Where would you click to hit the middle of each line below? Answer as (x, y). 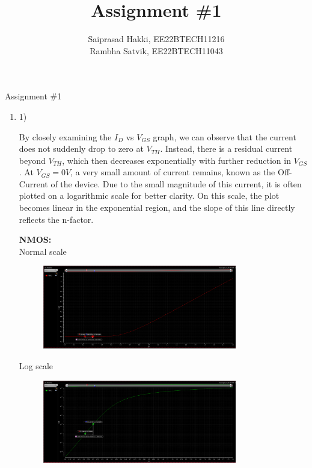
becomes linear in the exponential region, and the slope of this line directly (157, 207)
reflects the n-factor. (56, 219)
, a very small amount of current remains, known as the (173, 172)
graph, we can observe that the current (225, 136)
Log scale (36, 365)
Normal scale (43, 251)
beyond (32, 160)
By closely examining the (65, 136)
